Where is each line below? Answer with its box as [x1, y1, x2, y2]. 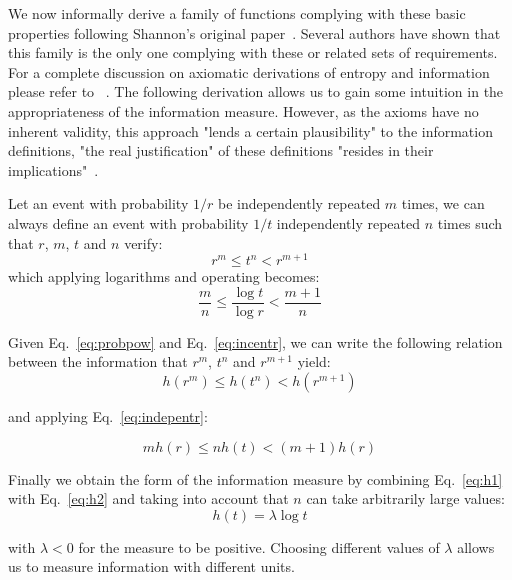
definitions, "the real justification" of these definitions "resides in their [8, 140, 434, 161]
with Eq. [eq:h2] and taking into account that [8, 488, 289, 509]
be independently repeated [217, 193, 381, 214]
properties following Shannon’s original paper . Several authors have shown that [8, 22, 501, 43]
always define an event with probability [8, 212, 249, 233]
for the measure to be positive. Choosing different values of [78, 536, 440, 557]
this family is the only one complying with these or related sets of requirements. [8, 42, 498, 63]
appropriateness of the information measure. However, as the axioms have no [8, 100, 479, 121]
